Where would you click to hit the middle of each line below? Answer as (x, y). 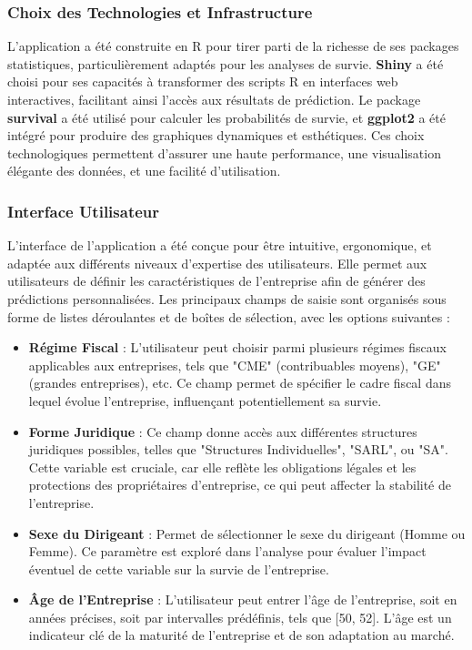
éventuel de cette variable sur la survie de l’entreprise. (179, 569)
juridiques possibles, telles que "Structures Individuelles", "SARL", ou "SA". (238, 449)
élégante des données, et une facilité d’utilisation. (144, 171)
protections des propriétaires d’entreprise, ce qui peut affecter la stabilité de (240, 485)
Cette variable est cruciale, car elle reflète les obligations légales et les (222, 467)
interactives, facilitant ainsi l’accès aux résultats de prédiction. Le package (214, 99)
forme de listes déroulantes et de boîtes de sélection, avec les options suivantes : (229, 316)
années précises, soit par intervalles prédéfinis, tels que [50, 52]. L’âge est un (240, 617)
